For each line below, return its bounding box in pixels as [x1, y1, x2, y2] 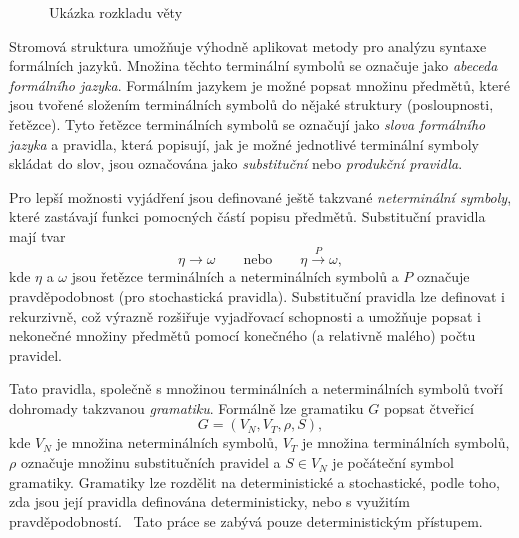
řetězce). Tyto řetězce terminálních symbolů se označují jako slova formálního [9, 113, 486, 134]
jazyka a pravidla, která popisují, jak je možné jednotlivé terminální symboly [9, 133, 479, 154]
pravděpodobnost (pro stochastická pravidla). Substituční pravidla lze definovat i [9, 285, 505, 306]
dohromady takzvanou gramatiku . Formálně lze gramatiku [9, 397, 364, 418]
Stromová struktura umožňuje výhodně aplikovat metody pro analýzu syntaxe [9, 35, 487, 56]
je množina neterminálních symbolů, [56, 432, 278, 453]
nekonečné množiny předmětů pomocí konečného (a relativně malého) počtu [9, 325, 476, 346]
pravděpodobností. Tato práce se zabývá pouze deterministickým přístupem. [9, 510, 483, 531]
